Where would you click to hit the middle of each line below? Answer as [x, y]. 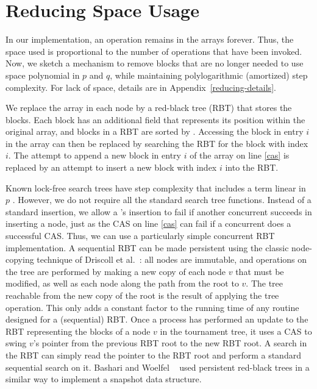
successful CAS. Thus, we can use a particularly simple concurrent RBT [140, 236]
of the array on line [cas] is [240, 155]
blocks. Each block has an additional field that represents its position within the [155, 119]
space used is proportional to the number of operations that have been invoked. [154, 51]
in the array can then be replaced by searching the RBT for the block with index [157, 143]
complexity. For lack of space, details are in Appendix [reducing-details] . [141, 87]
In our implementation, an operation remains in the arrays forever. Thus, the [150, 39]
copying [20, 259]
